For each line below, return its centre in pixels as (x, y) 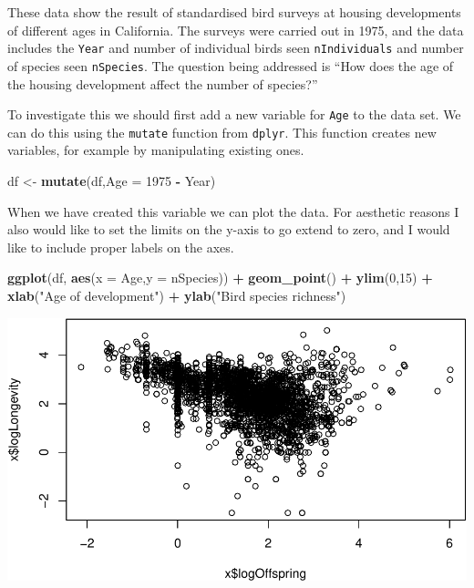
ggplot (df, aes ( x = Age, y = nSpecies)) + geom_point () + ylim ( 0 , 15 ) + (220, 278)
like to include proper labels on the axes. (121, 247)
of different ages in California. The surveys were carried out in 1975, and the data (236, 30)
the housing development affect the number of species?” (163, 83)
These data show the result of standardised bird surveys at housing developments (234, 12)
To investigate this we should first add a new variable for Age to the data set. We (234, 114)
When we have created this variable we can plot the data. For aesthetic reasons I (233, 211)
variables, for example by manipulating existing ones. (156, 150)
